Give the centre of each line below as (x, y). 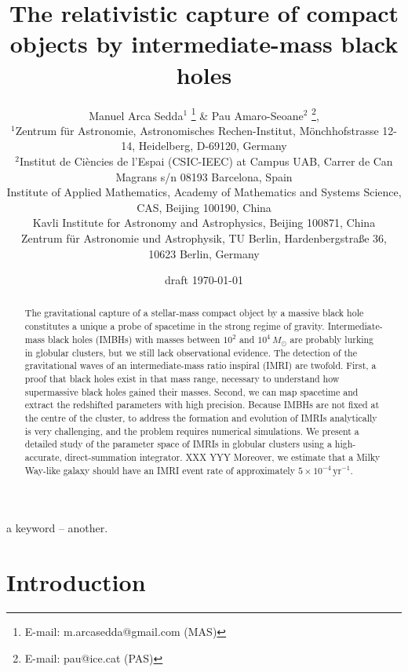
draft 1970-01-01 (204, 280)
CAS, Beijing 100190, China (204, 207)
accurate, (43, 457)
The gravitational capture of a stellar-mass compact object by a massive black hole (194, 313)
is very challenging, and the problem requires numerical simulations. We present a (192, 431)
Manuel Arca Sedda (136, 115)
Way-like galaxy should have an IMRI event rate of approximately (160, 470)
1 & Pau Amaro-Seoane (247, 114)
